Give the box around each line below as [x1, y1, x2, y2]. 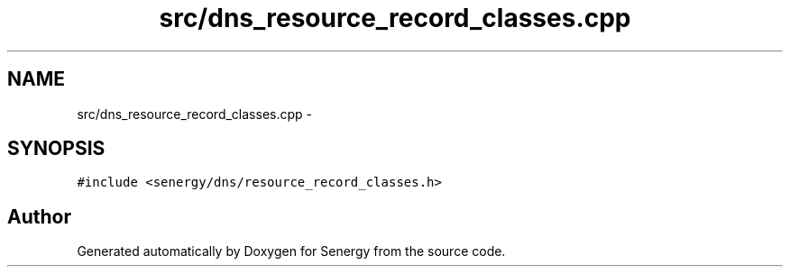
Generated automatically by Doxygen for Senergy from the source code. [77, 243, 506, 260]
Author [7, 205, 71, 228]
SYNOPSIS [7, 137, 106, 160]
